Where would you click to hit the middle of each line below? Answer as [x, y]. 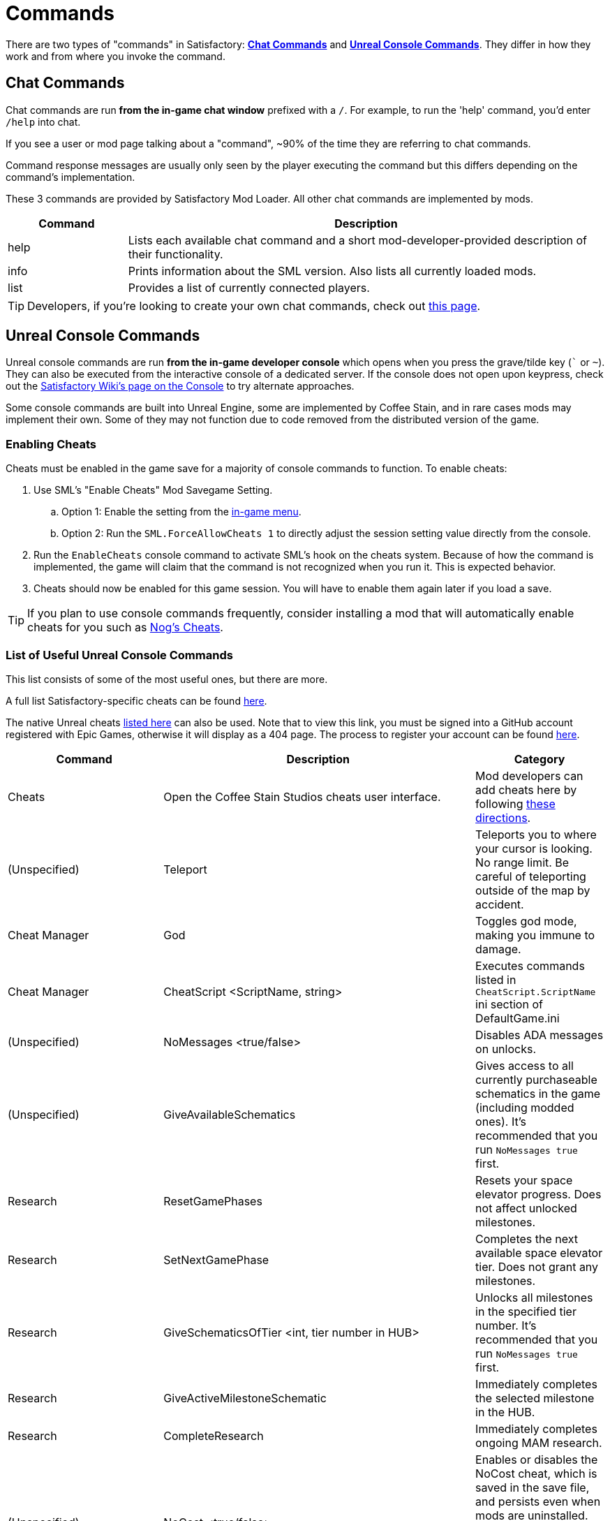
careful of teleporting [531, 876]
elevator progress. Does [538, 1194]
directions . [503, 817]
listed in [496, 979]
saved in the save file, [533, 1487]
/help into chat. [43, 122]
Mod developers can [529, 776]
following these [515, 803]
